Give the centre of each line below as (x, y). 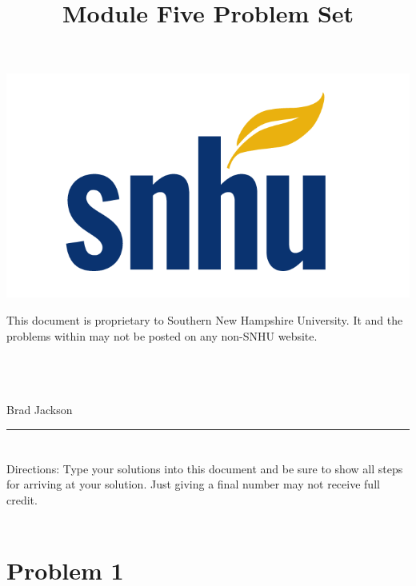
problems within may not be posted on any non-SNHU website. (162, 335)
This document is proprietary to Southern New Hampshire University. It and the (205, 319)
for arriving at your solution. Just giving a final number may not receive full (193, 484)
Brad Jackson (40, 409)
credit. (22, 499)
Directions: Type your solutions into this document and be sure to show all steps (205, 468)
